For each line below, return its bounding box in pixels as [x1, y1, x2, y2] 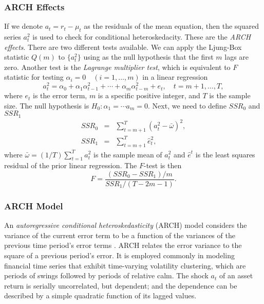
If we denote [4, 21, 43, 31]
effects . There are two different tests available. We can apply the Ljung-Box [4, 41, 242, 52]
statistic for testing [4, 71, 64, 82]
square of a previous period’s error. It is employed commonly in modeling [4, 249, 235, 260]
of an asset [219, 270, 253, 281]
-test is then [144, 160, 182, 171]
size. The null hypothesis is [4, 100, 89, 111]
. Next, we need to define [148, 100, 227, 111]
